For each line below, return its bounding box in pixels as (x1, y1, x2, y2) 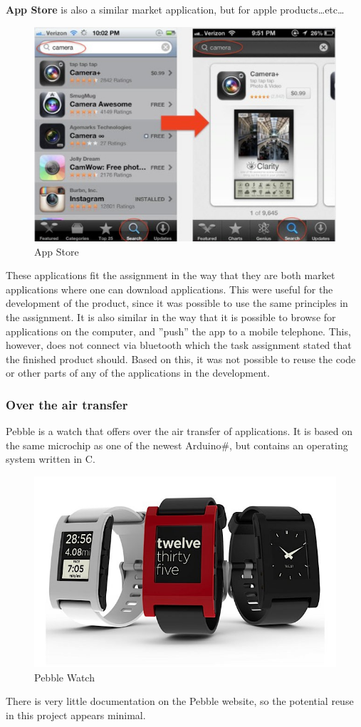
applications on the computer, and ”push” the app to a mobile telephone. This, (6, 323, 351, 338)
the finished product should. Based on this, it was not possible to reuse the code (6, 351, 356, 366)
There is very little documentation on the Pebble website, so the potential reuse (6, 694, 354, 708)
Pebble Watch (34, 669, 95, 684)
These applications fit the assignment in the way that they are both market (6, 268, 335, 283)
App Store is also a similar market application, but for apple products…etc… (6, 2, 345, 16)
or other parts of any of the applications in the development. (6, 365, 270, 380)
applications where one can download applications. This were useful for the (6, 281, 333, 296)
